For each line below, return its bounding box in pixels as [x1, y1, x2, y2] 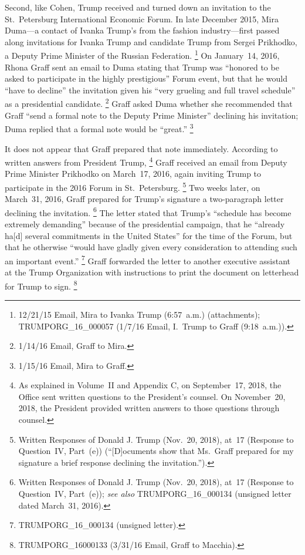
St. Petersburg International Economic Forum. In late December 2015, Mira [5, 12, 279, 25]
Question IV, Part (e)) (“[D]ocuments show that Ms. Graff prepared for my [18, 445, 294, 457]
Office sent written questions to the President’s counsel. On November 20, [18, 390, 286, 402]
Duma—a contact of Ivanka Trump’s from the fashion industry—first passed [5, 24, 280, 36]
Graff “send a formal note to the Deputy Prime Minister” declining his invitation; [5, 109, 299, 121]
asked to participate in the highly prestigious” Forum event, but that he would [5, 72, 288, 85]
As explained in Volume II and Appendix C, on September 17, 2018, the [18, 379, 282, 391]
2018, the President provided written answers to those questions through [18, 402, 280, 414]
